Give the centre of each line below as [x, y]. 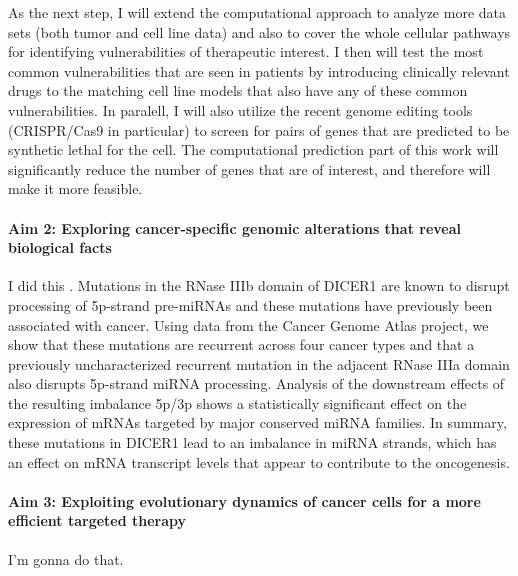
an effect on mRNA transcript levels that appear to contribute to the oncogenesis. [259, 461]
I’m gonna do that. [66, 558]
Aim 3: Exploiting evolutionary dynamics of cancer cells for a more [244, 500]
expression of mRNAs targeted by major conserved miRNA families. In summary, [257, 422]
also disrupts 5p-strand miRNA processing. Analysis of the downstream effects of [256, 383]
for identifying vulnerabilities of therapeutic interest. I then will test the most [246, 51]
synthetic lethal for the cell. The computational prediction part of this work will [253, 149]
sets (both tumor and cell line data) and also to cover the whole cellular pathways [259, 31]
